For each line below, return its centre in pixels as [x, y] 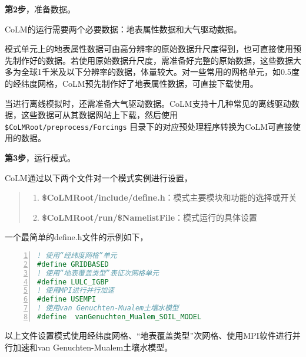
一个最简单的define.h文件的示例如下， [76, 237]
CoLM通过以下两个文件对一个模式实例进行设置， [99, 177]
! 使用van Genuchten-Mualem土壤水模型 [108, 308]
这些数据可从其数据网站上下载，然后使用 [99, 115]
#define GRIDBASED [73, 264]
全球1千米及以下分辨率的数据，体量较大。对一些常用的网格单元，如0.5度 [160, 72]
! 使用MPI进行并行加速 [76, 291]
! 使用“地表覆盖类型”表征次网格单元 [98, 273]
